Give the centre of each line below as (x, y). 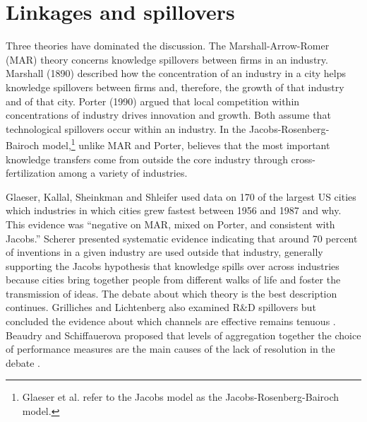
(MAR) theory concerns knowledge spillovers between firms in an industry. (167, 59)
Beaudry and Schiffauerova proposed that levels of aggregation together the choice (183, 335)
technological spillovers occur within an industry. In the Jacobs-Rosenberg (166, 128)
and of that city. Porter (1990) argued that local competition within (153, 101)
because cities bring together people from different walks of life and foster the (173, 280)
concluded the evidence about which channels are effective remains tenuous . (171, 321)
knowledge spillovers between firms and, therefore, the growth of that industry (175, 87)
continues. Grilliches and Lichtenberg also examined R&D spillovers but (161, 307)
